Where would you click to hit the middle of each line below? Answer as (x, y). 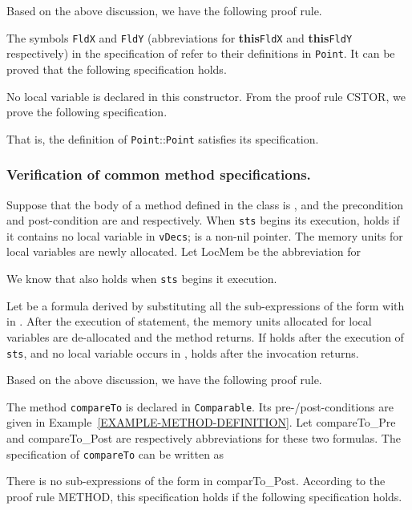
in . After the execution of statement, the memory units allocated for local (189, 321)
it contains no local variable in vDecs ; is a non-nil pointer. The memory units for (205, 235)
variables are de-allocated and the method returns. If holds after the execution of (205, 336)
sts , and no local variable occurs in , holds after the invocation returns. (183, 352)
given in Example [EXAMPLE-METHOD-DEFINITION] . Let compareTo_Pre (201, 422)
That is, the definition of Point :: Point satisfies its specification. (163, 138)
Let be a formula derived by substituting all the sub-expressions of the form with (206, 305)
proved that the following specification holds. (117, 69)
